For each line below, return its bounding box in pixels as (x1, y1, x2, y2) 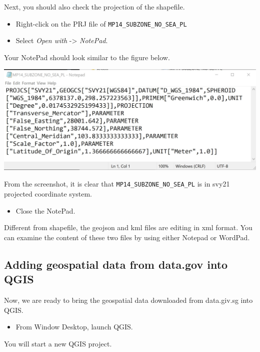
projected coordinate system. (4, 189, 92, 199)
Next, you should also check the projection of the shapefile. (4, 2, 185, 12)
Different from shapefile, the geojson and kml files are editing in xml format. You (4, 222, 252, 233)
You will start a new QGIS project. (4, 338, 112, 348)
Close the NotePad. (15, 205, 75, 216)
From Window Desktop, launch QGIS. (15, 321, 133, 332)
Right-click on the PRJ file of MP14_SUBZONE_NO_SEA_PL (15, 18, 187, 29)
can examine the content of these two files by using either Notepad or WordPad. (4, 232, 250, 242)
